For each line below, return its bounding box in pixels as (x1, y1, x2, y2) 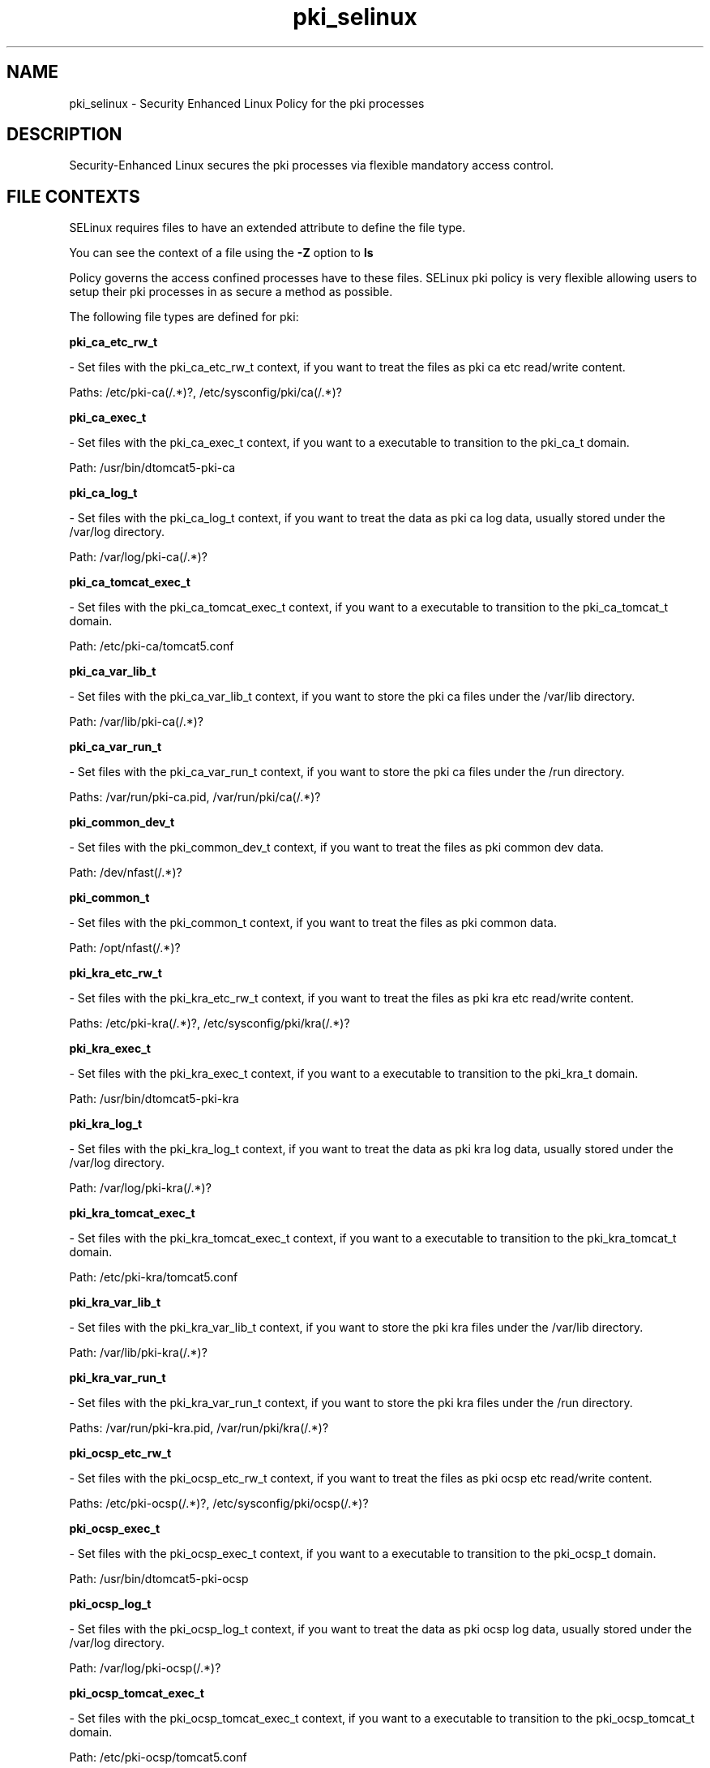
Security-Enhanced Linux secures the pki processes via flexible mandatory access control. (69, 158, 554, 173)
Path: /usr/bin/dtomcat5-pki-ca (69, 461, 236, 475)
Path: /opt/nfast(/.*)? (69, 941, 181, 955)
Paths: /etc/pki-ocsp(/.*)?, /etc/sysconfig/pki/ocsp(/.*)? (69, 1496, 369, 1511)
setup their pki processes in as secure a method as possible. (69, 285, 393, 299)
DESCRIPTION (6, 124, 122, 145)
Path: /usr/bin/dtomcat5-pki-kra (69, 1092, 239, 1106)
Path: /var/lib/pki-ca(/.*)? (69, 714, 203, 729)
